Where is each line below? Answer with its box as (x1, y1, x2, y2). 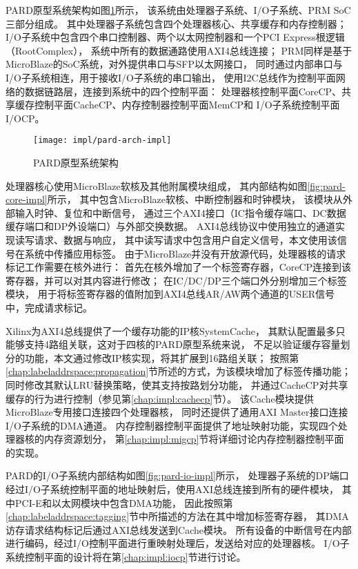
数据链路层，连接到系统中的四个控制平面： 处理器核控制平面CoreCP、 (24, 84, 342, 98)
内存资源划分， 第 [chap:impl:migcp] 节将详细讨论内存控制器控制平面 (43, 432, 344, 446)
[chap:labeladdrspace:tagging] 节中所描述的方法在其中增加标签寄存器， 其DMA (6, 509, 349, 523)
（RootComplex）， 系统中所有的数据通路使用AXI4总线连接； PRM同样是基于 (6, 43, 352, 57)
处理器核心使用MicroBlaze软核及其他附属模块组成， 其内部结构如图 (6, 178, 308, 193)
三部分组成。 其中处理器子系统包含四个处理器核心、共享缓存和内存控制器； (6, 16, 347, 30)
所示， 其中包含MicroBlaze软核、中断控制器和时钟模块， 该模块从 (47, 192, 343, 206)
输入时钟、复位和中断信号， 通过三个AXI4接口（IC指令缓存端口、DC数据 (14, 205, 346, 220)
